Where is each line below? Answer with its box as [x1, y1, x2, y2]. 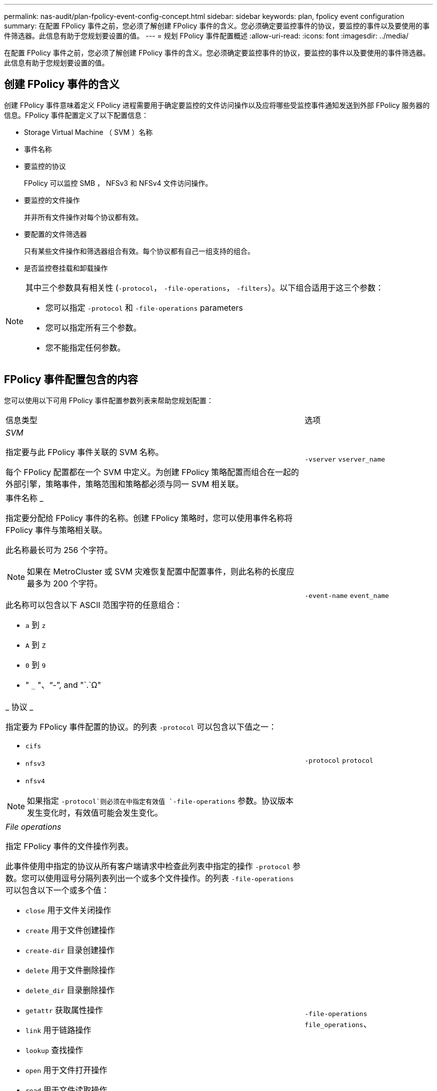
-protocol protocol [304, 757, 374, 765]
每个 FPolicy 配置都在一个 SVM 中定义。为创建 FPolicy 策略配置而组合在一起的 [5, 467, 299, 477]
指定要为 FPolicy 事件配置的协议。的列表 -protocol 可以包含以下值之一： [5, 721, 277, 732]
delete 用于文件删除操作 [25, 965, 115, 975]
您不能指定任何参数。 [45, 342, 126, 353]
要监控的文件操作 [24, 195, 80, 204]
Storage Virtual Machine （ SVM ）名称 [24, 127, 153, 136]
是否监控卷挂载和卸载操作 [24, 263, 108, 272]
